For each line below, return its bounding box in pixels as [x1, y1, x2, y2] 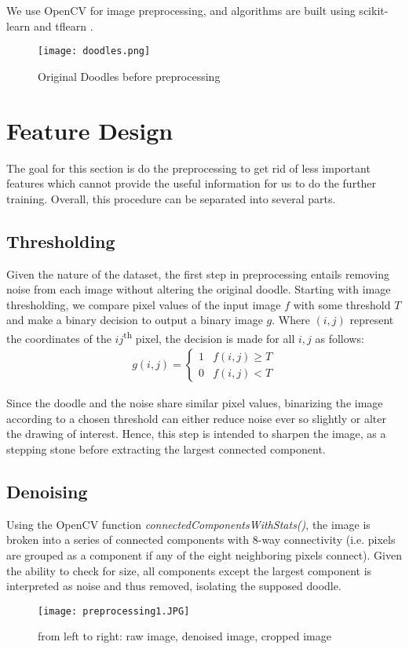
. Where [272, 312, 310, 328]
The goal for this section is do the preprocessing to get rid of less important [6, 159, 371, 176]
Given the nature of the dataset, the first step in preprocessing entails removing [6, 265, 390, 282]
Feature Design [6, 114, 173, 146]
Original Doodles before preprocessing [38, 67, 221, 84]
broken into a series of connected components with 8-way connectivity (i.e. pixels [6, 531, 396, 548]
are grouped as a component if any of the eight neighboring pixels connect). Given [6, 546, 402, 563]
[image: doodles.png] [38, 46, 151, 57]
